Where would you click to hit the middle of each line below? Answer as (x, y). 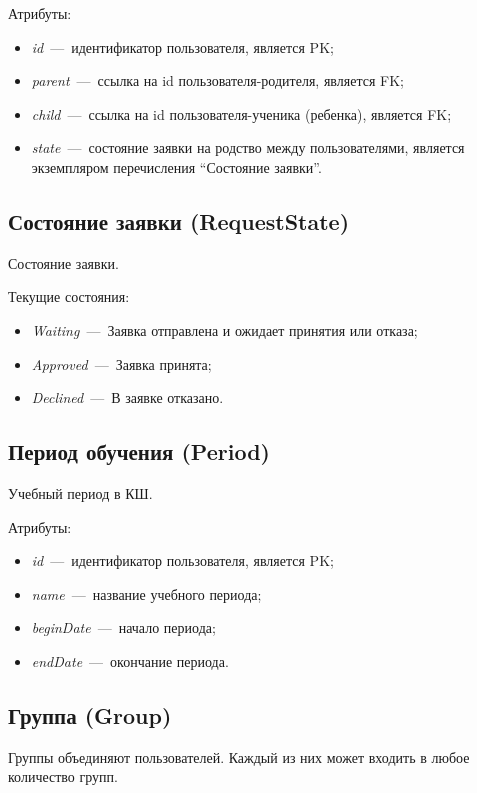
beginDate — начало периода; (123, 627)
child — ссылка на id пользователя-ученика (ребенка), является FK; (241, 113)
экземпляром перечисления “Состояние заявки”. (176, 166)
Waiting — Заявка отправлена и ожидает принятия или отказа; (224, 329)
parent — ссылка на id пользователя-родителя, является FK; (217, 80)
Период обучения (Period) (139, 451)
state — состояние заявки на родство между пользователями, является (248, 147)
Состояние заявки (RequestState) (179, 220)
